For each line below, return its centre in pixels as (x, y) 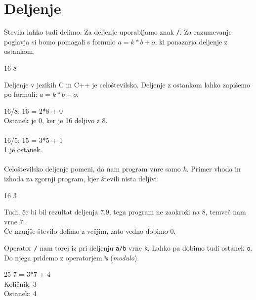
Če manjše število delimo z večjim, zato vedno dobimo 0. (90, 231)
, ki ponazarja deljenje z (191, 41)
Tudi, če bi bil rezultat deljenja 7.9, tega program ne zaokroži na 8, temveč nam (125, 212)
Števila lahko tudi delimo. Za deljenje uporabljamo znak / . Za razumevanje (118, 32)
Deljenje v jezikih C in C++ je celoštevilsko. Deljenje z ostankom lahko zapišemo (127, 84)
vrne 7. (15, 221)
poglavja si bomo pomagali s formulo (60, 41)
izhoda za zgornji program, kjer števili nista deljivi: (82, 178)
